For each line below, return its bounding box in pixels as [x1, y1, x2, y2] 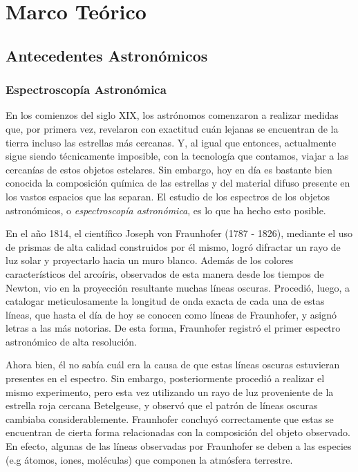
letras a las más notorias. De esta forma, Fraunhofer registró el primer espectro [6, 321, 341, 335]
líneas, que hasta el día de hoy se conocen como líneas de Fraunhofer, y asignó [6, 307, 337, 321]
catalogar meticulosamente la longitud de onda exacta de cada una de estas [6, 294, 325, 308]
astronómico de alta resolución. [6, 334, 138, 348]
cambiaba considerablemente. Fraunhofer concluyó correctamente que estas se [6, 411, 334, 426]
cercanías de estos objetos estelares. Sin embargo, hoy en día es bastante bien [6, 162, 332, 176]
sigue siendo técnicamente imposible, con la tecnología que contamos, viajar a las [6, 149, 349, 163]
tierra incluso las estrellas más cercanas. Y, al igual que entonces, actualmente [6, 135, 337, 149]
